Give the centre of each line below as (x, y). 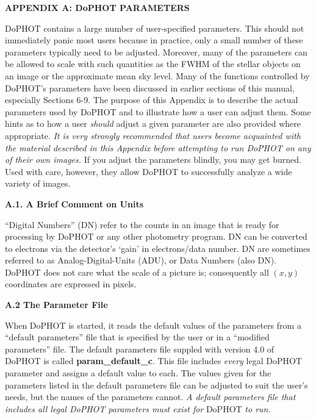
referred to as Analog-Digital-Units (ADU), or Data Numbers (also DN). (141, 260)
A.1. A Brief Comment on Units (74, 203)
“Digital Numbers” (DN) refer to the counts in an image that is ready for (142, 224)
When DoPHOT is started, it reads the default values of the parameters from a (153, 325)
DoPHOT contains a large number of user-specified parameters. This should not (155, 28)
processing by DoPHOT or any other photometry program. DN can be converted (156, 236)
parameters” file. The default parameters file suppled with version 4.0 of (140, 349)
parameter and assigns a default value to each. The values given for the (138, 373)
